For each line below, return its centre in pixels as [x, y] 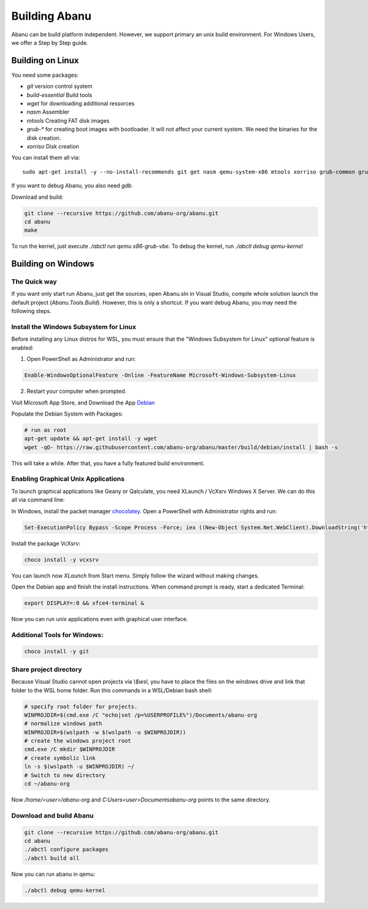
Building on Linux [45, 60]
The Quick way [34, 282]
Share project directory [47, 669]
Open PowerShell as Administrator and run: [81, 359]
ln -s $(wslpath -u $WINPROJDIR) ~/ [79, 767]
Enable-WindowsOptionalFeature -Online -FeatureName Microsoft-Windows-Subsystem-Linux [160, 375]
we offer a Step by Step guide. [50, 42]
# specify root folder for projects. [81, 706]
